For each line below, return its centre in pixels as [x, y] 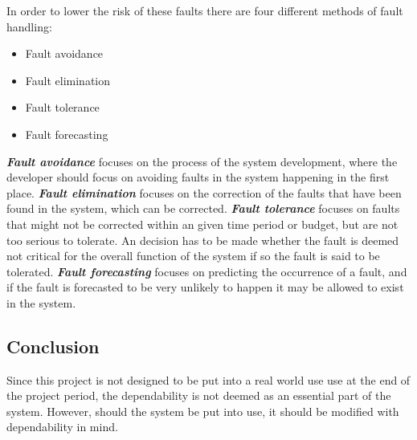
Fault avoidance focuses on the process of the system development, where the [202, 161]
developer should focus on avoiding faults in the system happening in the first [198, 177]
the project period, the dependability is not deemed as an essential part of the [199, 395]
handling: [29, 26]
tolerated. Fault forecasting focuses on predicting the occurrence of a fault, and [207, 271]
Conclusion [53, 346]
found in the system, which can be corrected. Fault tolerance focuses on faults [203, 208]
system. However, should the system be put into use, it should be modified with [203, 411]
